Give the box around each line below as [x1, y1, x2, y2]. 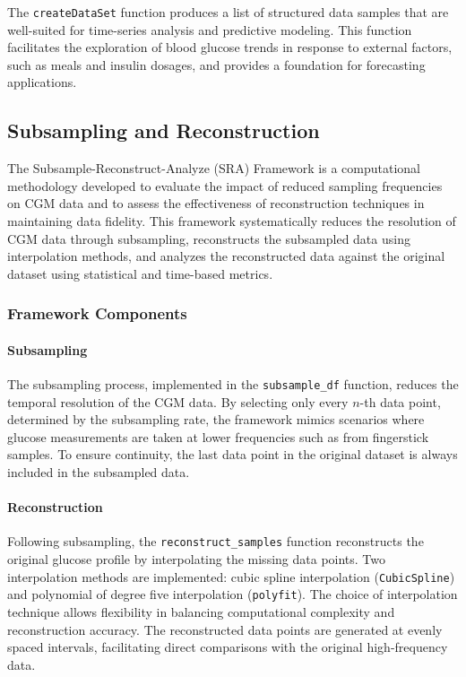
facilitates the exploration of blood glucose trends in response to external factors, [7, 38, 453, 56]
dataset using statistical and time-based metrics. [7, 264, 273, 282]
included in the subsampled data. [7, 463, 190, 482]
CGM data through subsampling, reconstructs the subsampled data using [7, 229, 410, 247]
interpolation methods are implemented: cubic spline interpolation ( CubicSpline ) [7, 567, 455, 586]
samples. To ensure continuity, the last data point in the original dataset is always [7, 445, 458, 464]
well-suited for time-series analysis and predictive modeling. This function [7, 20, 412, 39]
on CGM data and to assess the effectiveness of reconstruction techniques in [7, 194, 425, 213]
